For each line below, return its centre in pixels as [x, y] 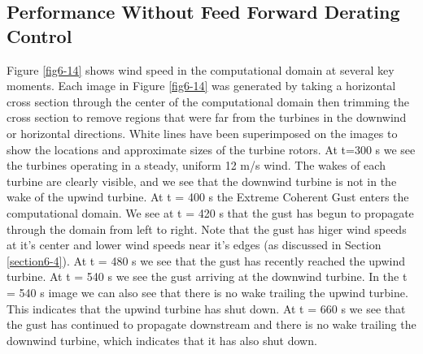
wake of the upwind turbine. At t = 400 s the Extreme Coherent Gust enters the [208, 197]
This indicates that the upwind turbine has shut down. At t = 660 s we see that [206, 308]
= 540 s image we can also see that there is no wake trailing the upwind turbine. [207, 292]
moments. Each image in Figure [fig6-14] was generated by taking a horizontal [201, 86]
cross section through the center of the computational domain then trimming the [208, 101]
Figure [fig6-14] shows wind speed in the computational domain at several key [201, 69]
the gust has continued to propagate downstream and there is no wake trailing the [211, 324]
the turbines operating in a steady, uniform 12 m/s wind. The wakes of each [196, 165]
